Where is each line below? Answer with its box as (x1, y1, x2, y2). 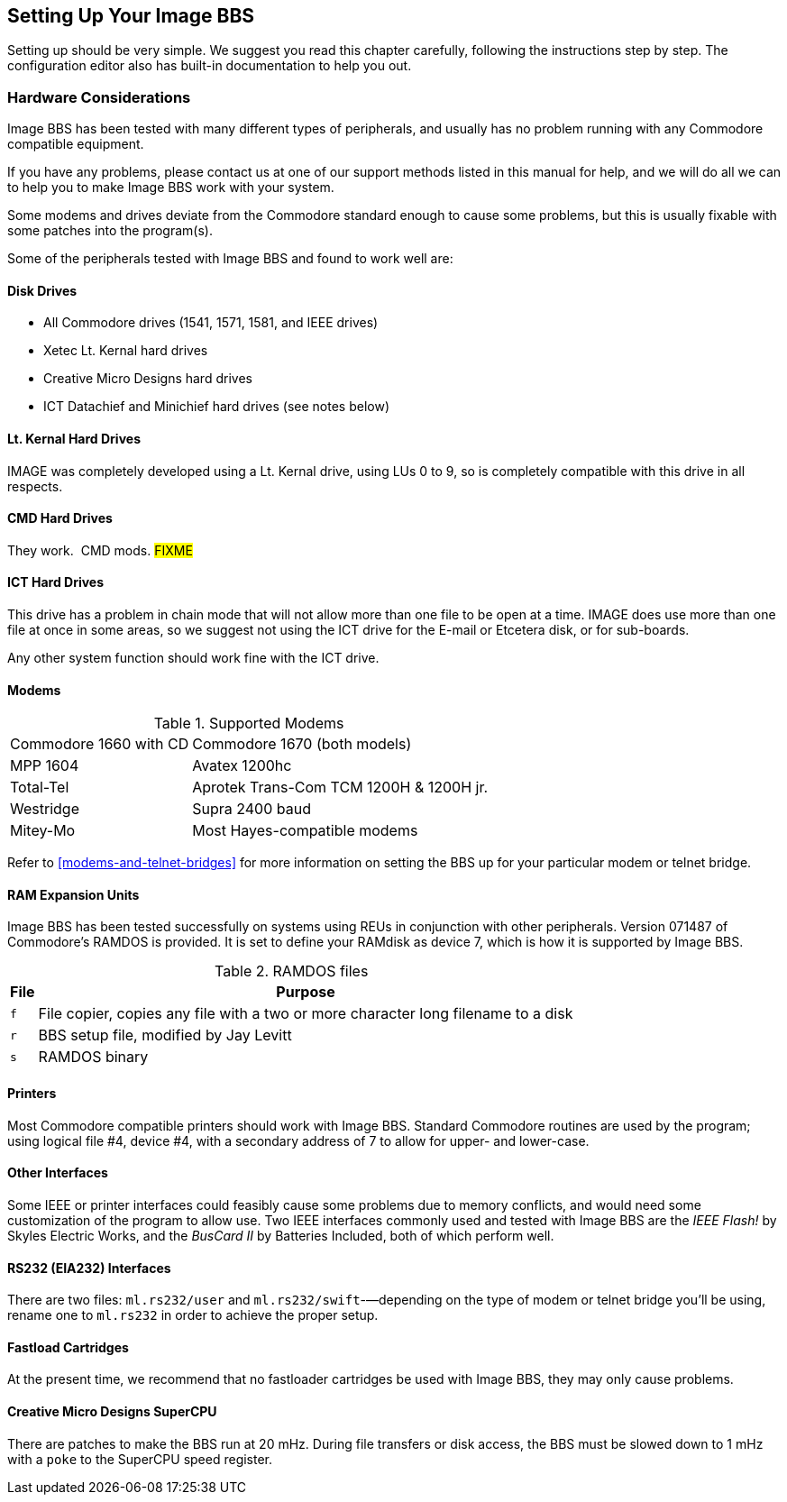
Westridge (10, 800, 79, 819)
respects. (7, 478, 63, 494)
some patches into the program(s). (7, 223, 213, 239)
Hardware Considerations (7, 87, 191, 106)
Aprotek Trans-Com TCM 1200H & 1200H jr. (192, 778, 489, 797)
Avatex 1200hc (192, 756, 292, 775)
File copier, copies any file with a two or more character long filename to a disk (38, 1004, 573, 1023)
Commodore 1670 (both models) (192, 735, 412, 754)
